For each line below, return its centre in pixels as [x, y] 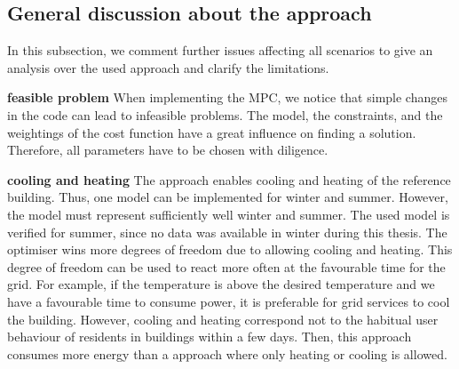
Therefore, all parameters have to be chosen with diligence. [168, 150]
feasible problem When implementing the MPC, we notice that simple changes [227, 97]
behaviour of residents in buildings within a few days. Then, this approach [210, 337]
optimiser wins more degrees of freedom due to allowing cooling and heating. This [230, 249]
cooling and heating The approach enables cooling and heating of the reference [229, 179]
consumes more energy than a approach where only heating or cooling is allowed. [227, 353]
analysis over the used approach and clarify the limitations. [168, 67]
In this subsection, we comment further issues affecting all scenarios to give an [220, 50]
